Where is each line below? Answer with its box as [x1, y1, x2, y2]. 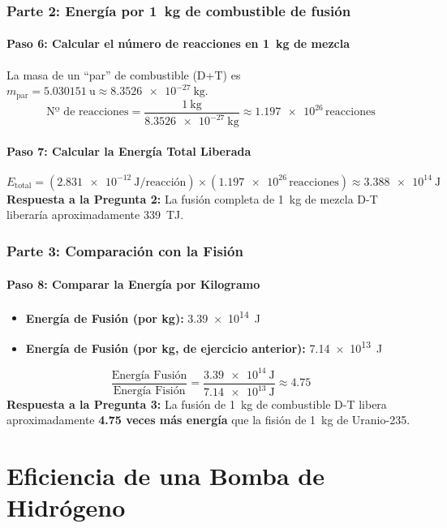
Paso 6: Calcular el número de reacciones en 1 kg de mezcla [6, 35, 350, 52]
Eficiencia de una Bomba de [6, 459, 325, 492]
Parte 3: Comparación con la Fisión [6, 241, 243, 260]
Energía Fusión [111, 369, 187, 381]
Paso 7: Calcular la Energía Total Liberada [6, 142, 251, 159]
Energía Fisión [113, 384, 186, 397]
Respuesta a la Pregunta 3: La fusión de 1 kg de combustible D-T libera [6, 395, 387, 412]
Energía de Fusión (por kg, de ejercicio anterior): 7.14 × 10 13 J [25, 337, 383, 356]
